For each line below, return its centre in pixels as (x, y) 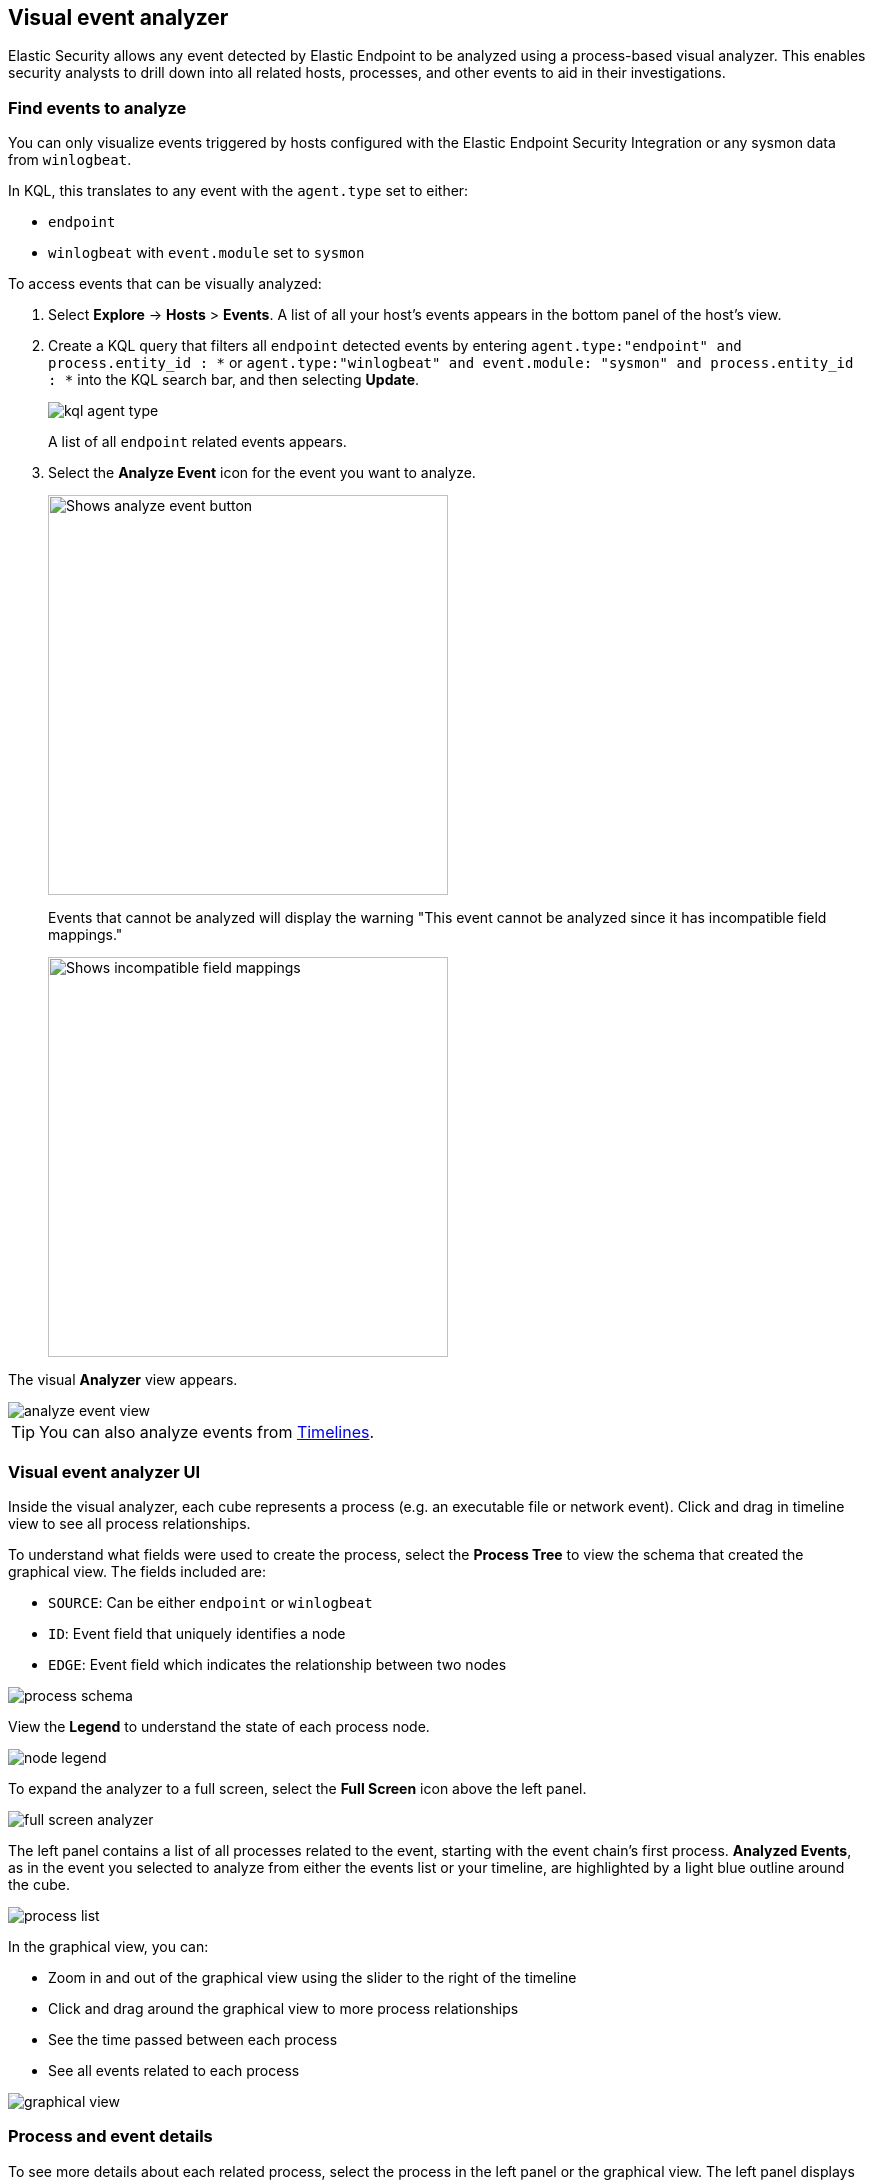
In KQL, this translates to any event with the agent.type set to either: (238, 191)
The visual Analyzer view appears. (123, 1380)
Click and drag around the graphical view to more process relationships (283, 2008)
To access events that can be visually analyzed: (165, 284)
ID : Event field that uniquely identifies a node (197, 1633)
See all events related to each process (174, 2070)
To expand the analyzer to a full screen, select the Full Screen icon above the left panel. (297, 1788)
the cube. (39, 1884)
